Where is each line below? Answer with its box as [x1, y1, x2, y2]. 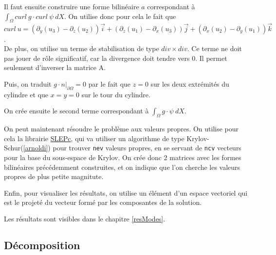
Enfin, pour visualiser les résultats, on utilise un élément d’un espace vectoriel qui [4, 187, 248, 198]
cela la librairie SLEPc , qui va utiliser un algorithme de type [4, 133, 184, 143]
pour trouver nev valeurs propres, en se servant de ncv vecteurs [53, 143, 241, 153]
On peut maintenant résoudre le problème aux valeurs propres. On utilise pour [4, 124, 239, 134]
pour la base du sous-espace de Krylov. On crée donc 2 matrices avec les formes [4, 152, 241, 163]
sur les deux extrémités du [150, 78, 229, 89]
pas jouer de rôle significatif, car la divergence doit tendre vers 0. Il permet [4, 53, 227, 63]
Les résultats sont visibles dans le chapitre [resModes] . [4, 213, 166, 223]
